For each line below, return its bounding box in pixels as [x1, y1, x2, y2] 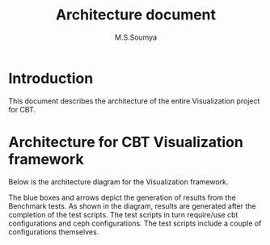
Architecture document [55, 6, 217, 24]
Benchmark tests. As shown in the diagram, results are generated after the [8, 201, 256, 211]
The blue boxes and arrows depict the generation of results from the [8, 192, 236, 202]
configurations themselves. [8, 226, 99, 236]
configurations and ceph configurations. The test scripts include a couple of [8, 218, 262, 228]
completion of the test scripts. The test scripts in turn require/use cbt [8, 209, 238, 219]
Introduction [8, 69, 94, 87]
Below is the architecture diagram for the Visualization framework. [8, 176, 229, 187]
